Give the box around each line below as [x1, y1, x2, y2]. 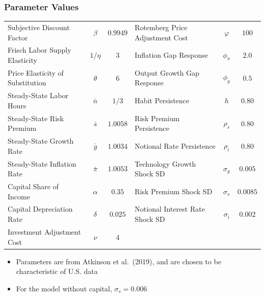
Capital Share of [8, 181, 59, 192]
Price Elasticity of [8, 67, 64, 78]
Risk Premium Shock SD [135, 186, 213, 196]
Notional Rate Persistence [135, 140, 216, 151]
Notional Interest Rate [135, 203, 205, 214]
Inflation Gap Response [135, 50, 208, 60]
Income [8, 191, 30, 201]
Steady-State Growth [8, 135, 74, 146]
